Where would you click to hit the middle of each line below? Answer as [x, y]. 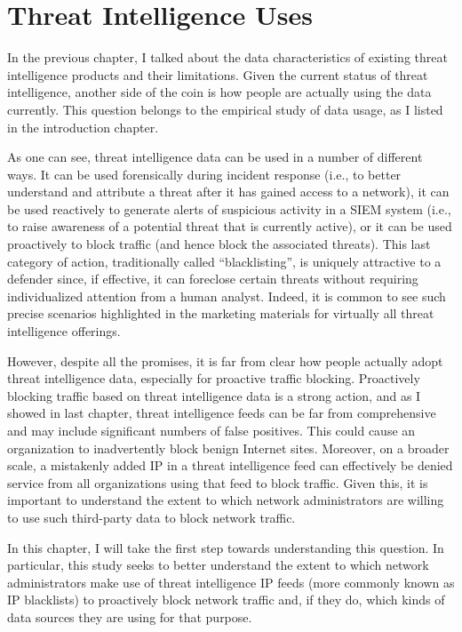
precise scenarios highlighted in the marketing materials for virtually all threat [221, 313]
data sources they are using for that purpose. [130, 616]
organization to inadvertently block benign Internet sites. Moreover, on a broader [228, 448]
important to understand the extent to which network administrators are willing [226, 500]
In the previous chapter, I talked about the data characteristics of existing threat [227, 57]
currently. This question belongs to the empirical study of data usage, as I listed [225, 109]
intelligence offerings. [64, 331]
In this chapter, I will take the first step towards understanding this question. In [226, 547]
